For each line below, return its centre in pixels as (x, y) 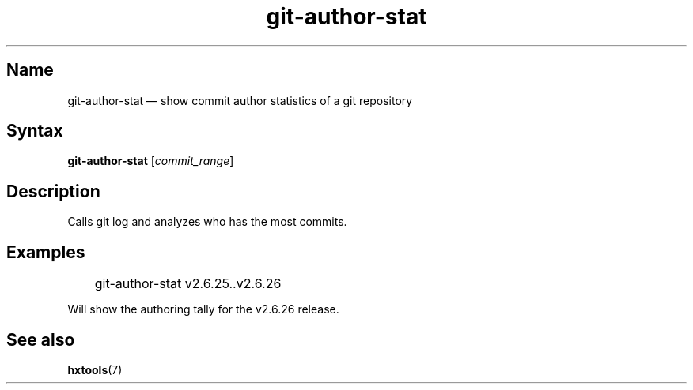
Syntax (35, 131)
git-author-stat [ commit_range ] (151, 161)
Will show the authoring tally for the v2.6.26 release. (203, 309)
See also (41, 339)
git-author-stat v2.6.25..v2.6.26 (188, 284)
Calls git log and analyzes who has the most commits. (207, 222)
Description (53, 191)
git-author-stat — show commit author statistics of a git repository (240, 100)
